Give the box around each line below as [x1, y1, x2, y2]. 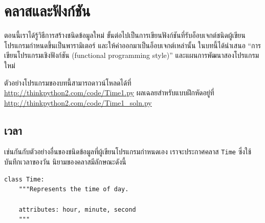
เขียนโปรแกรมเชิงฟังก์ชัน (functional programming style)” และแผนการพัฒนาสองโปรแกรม [4, 50, 259, 60]
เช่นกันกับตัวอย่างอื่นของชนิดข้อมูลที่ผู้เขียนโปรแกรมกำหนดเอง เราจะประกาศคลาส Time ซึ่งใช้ [4, 146, 252, 157]
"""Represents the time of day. [18, 186, 129, 193]
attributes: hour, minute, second [18, 206, 136, 213]
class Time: [4, 175, 45, 183]
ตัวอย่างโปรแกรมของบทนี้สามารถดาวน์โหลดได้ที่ [4, 77, 131, 88]
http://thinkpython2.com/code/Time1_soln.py [4, 97, 152, 108]
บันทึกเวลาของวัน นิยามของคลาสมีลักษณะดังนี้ [4, 156, 126, 167]
